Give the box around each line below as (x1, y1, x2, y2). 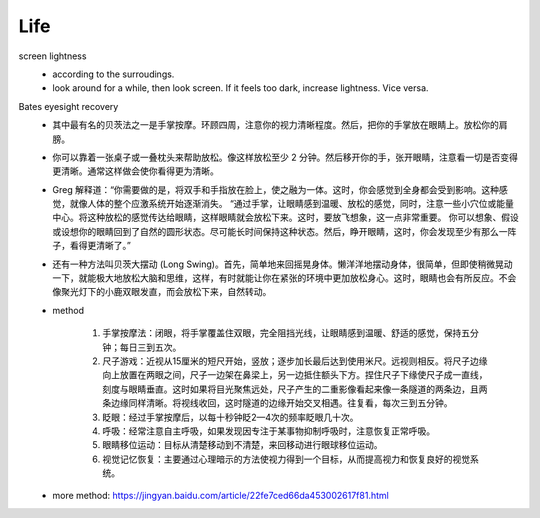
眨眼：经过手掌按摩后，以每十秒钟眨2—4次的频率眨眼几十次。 (102, 411, 359, 423)
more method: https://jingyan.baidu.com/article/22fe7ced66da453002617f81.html (52, 490, 389, 502)
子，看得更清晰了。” (52, 240, 132, 252)
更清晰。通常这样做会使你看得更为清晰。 (52, 165, 219, 177)
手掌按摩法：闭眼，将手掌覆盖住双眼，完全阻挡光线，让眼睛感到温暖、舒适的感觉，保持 (102, 327, 462, 339)
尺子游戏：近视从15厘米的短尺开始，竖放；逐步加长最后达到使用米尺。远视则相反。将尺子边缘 (102, 355, 488, 367)
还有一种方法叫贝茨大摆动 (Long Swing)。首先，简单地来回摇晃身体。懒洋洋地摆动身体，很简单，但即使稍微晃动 (52, 258, 513, 270)
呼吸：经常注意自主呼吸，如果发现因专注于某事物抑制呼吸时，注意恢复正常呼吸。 (102, 425, 435, 437)
